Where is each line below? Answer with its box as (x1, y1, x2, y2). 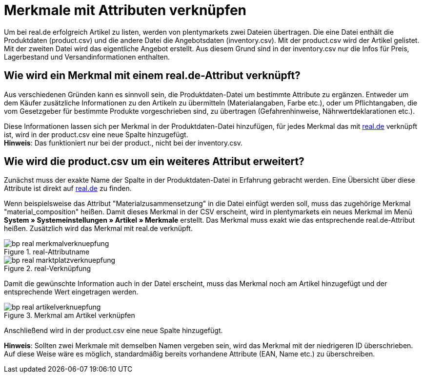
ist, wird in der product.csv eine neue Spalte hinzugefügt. (4, 130, 188, 139)
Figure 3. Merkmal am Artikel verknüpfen (4, 311, 135, 320)
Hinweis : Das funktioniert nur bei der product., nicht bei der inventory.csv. (4, 138, 242, 147)
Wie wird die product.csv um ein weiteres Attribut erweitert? (4, 155, 304, 168)
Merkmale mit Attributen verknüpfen (4, 2, 247, 19)
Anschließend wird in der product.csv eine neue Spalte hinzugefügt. (4, 326, 223, 335)
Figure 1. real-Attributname (4, 248, 90, 256)
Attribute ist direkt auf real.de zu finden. (4, 184, 132, 193)
